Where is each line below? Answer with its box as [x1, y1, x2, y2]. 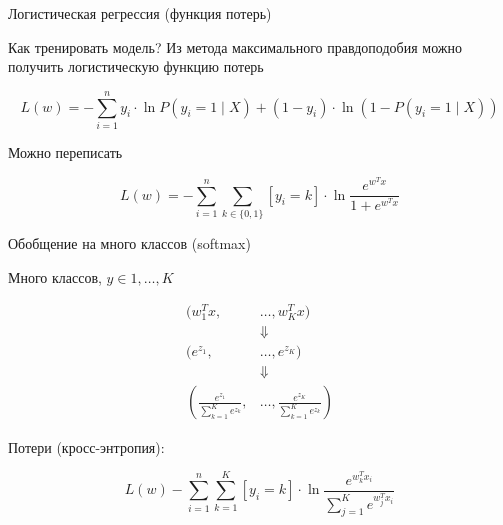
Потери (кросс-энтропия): [8, 436, 165, 457]
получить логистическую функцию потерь [8, 56, 264, 77]
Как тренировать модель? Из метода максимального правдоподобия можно [8, 36, 462, 57]
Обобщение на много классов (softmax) [8, 232, 251, 253]
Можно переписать [8, 141, 123, 162]
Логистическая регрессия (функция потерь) [8, 3, 272, 23]
